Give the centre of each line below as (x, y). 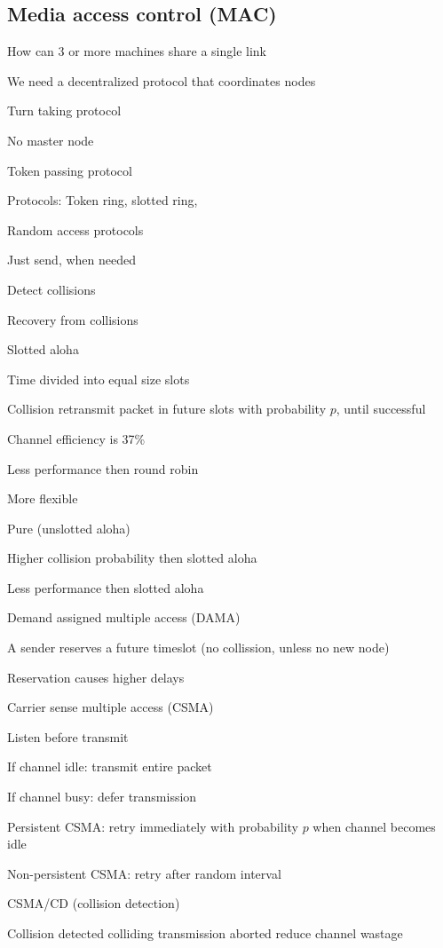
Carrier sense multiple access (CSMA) (111, 707)
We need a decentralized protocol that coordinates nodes (162, 80)
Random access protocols (75, 229)
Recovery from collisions (73, 319)
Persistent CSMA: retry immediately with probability (153, 826)
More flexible (43, 498)
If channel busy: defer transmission (102, 797)
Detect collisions (51, 289)
